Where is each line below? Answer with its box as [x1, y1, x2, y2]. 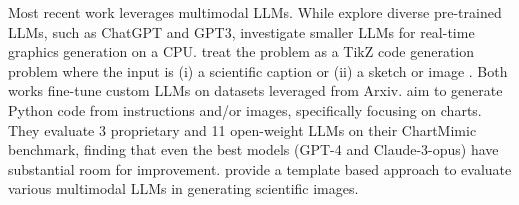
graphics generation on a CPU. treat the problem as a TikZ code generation [8, 41, 475, 62]
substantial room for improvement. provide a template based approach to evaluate [8, 158, 512, 179]
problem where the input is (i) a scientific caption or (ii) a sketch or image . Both [8, 60, 508, 81]
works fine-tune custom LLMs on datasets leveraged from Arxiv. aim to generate [8, 80, 503, 101]
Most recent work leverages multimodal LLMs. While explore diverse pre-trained [8, 2, 502, 22]
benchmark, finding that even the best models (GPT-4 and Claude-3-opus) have [8, 139, 499, 160]
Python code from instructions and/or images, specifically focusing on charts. [8, 99, 482, 120]
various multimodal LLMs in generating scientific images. [8, 178, 359, 199]
